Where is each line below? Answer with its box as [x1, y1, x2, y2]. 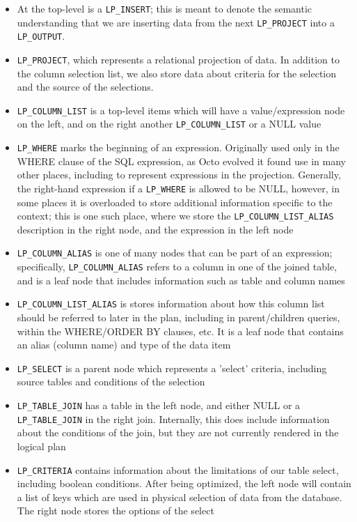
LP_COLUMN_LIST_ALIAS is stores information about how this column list [17, 296, 325, 311]
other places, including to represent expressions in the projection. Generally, [17, 167, 341, 182]
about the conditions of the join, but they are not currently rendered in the [17, 425, 339, 440]
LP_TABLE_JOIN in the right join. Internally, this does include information [17, 411, 330, 426]
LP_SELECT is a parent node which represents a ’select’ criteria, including [17, 360, 327, 375]
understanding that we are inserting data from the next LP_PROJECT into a [17, 15, 335, 29]
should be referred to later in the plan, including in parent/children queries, [17, 310, 340, 325]
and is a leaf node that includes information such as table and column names [17, 272, 345, 287]
